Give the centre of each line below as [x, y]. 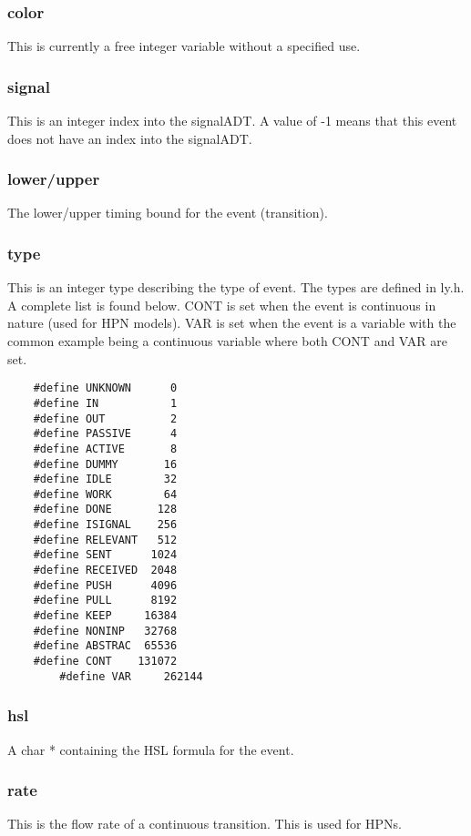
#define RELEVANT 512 [105, 540]
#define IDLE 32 [105, 479]
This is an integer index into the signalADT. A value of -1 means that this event [232, 121]
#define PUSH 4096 [105, 585]
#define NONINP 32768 [105, 631]
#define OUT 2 [105, 418]
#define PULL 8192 [105, 601]
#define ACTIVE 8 [105, 449]
